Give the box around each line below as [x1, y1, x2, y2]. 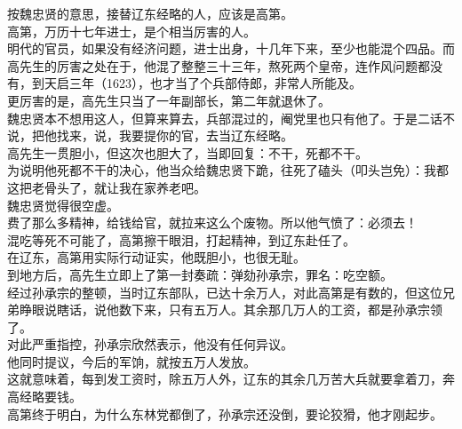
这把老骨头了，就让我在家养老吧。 [7, 178, 206, 196]
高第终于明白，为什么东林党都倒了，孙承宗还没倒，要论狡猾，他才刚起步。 [7, 404, 442, 423]
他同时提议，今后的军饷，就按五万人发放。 [7, 352, 256, 370]
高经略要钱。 [7, 387, 82, 406]
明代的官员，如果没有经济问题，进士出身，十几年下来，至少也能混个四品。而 [7, 39, 455, 58]
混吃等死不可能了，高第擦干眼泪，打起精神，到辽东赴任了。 [7, 230, 355, 249]
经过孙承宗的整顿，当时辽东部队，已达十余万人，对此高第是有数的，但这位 [7, 282, 442, 301]
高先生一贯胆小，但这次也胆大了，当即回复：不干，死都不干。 [7, 143, 368, 162]
